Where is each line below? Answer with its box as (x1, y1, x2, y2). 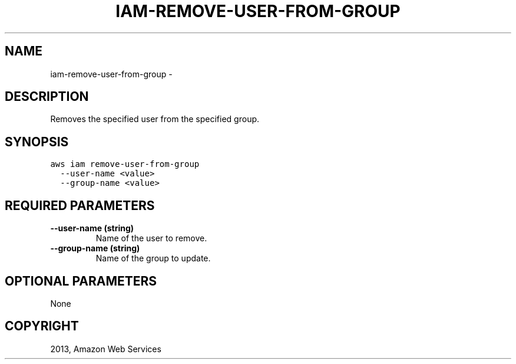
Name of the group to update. (95, 253, 211, 264)
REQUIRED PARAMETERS (5, 198, 155, 213)
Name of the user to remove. (95, 233, 207, 244)
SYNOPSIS (5, 134, 69, 149)
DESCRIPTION (5, 89, 89, 104)
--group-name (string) (50, 243, 140, 254)
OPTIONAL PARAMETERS (5, 273, 157, 288)
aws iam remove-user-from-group (50, 159, 200, 169)
